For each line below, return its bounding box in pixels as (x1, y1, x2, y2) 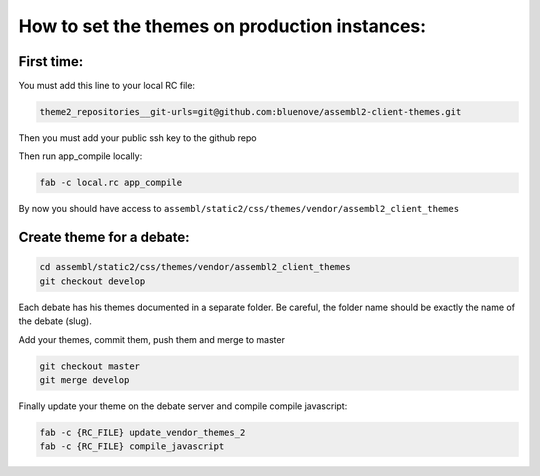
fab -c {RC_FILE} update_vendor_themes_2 (39, 426, 246, 438)
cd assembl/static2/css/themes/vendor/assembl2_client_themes (39, 261, 351, 273)
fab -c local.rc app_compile (39, 177, 183, 189)
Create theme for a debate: (18, 229, 190, 246)
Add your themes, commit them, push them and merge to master (18, 333, 285, 345)
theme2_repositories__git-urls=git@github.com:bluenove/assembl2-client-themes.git (39, 106, 462, 118)
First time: (18, 53, 84, 70)
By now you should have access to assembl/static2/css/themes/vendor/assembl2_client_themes (18, 203, 460, 215)
